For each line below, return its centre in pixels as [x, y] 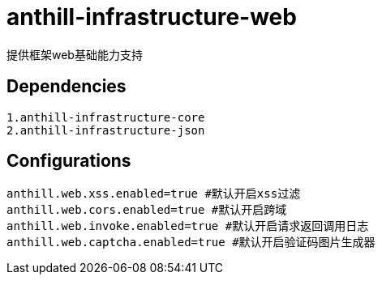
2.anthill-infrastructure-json [106, 130]
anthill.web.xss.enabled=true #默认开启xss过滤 [154, 194]
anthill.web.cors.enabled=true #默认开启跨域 [147, 210]
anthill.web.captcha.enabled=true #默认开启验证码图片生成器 [191, 243]
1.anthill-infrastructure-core [106, 117]
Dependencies [67, 87]
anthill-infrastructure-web [152, 17]
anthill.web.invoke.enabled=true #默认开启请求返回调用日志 [188, 226]
